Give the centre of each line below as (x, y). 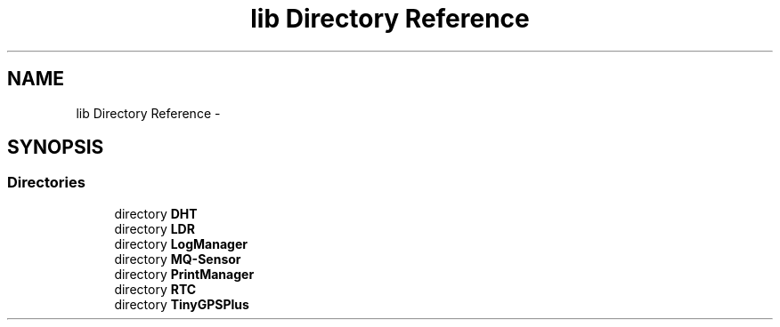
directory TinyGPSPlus (182, 304)
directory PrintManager (184, 274)
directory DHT (156, 213)
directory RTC (155, 289)
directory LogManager (181, 243)
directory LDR (154, 228)
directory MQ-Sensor (178, 259)
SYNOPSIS (56, 148)
